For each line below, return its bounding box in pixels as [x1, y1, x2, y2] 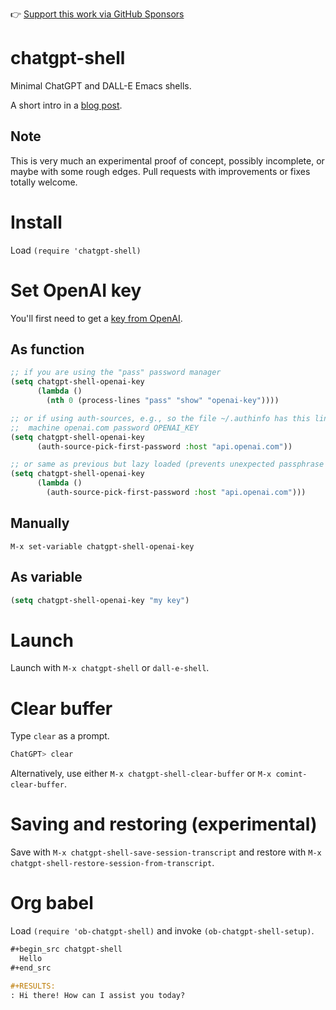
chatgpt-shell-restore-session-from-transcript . [10, 857, 215, 869]
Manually [10, 515, 70, 532]
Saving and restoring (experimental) [10, 813, 318, 836]
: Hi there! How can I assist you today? [10, 990, 186, 1000]
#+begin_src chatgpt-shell [10, 944, 123, 955]
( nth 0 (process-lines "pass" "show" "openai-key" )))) [46, 396, 280, 406]
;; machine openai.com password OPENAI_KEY [10, 423, 199, 433]
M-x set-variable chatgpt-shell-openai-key [10, 541, 195, 552]
